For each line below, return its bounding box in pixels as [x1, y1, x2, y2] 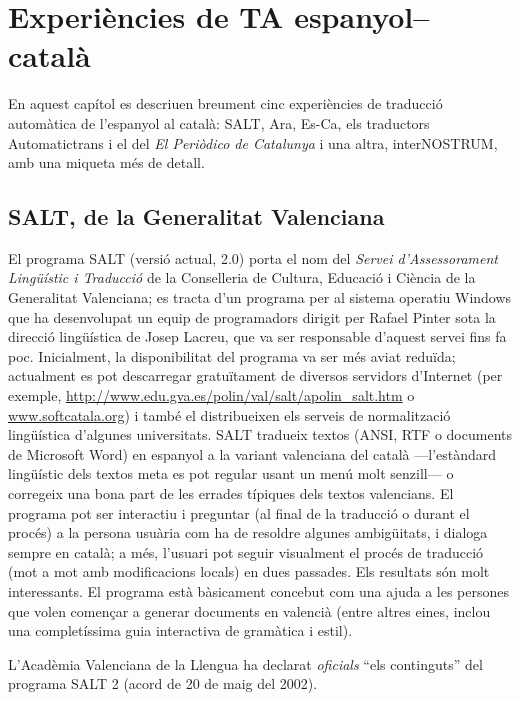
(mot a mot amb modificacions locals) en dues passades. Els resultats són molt [8, 561, 490, 582]
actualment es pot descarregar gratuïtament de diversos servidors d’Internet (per [8, 365, 503, 386]
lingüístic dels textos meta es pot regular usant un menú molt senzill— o [8, 463, 454, 484]
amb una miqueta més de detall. [8, 152, 205, 173]
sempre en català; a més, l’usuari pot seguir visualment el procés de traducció [8, 541, 484, 562]
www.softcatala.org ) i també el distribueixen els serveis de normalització [8, 404, 451, 425]
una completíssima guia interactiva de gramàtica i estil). [8, 620, 353, 641]
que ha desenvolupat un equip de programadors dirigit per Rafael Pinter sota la [8, 306, 496, 327]
